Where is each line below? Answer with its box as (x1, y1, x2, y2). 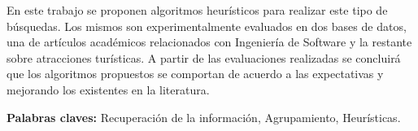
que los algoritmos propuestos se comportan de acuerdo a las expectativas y (7, 65, 384, 82)
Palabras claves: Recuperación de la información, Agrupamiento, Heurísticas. (7, 108, 401, 125)
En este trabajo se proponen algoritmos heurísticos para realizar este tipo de (7, 2, 388, 18)
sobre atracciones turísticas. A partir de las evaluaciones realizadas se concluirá (7, 49, 401, 66)
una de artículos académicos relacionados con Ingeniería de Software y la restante (7, 33, 412, 50)
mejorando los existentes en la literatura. (7, 81, 210, 98)
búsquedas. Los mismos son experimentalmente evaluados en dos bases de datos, (7, 17, 407, 34)
